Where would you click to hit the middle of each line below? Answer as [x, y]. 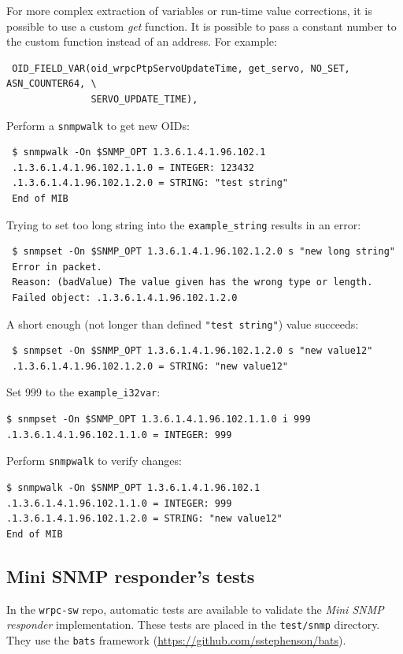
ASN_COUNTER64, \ [52, 84]
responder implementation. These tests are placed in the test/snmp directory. [193, 624]
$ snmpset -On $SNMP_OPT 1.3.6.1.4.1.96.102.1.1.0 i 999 [159, 420]
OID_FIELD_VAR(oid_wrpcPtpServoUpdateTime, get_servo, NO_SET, [181, 68]
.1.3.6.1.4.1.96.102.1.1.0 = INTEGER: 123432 [133, 167]
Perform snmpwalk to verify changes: [94, 461]
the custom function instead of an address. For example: [142, 41]
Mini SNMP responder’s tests [131, 576]
